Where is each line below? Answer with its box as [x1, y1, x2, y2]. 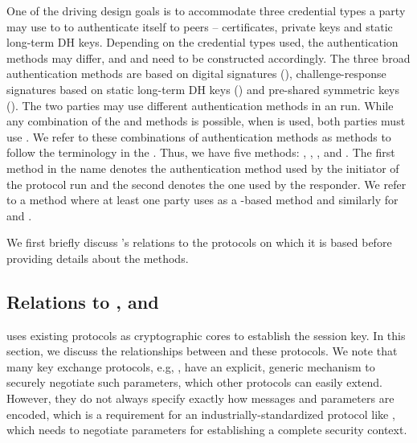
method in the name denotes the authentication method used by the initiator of [6, 159, 399, 176]
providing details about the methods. [6, 249, 189, 266]
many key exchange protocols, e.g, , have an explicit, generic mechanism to [6, 358, 375, 375]
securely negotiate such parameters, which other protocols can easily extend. [6, 374, 382, 391]
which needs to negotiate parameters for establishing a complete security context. [6, 421, 407, 438]
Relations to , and [6, 289, 159, 314]
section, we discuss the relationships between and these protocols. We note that [6, 343, 398, 359]
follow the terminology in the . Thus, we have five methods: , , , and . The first [6, 144, 395, 161]
